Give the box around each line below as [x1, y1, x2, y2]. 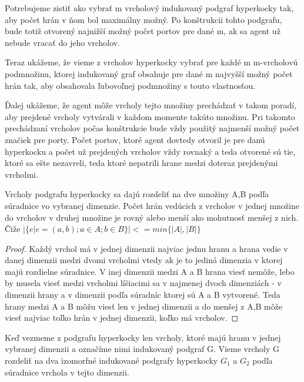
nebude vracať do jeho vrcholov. [5, 36, 121, 48]
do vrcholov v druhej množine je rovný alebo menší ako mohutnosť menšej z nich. [5, 211, 299, 223]
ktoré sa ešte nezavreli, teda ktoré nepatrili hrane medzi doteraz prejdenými [5, 157, 278, 169]
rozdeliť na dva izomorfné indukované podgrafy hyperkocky [5, 354, 218, 367]
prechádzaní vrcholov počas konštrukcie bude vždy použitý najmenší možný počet [5, 122, 300, 134]
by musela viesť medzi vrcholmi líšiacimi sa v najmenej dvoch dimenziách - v [5, 277, 282, 289]
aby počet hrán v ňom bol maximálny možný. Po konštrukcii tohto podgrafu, [5, 13, 282, 25]
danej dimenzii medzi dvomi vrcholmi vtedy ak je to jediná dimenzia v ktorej [5, 254, 283, 266]
